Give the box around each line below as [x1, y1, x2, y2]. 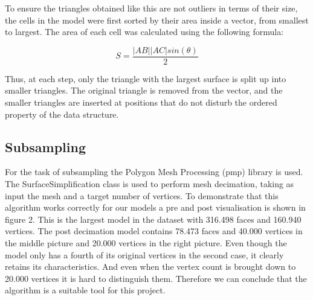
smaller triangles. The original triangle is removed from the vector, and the [5, 84, 283, 97]
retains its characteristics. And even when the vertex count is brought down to [5, 260, 296, 273]
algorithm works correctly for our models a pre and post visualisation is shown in [5, 201, 306, 214]
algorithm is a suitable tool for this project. [5, 284, 166, 296]
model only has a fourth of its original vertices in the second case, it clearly [5, 248, 284, 261]
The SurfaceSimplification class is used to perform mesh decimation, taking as [5, 177, 294, 190]
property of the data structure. [5, 107, 119, 120]
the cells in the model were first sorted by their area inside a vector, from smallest [5, 13, 309, 26]
